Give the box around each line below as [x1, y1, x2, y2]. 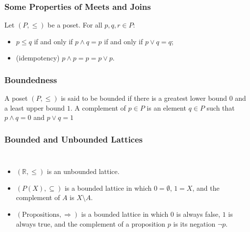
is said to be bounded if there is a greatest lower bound [61, 93, 227, 103]
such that [206, 102, 235, 113]
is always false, [176, 209, 221, 219]
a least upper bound [4, 102, 65, 113]
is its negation [173, 218, 216, 229]
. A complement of [70, 102, 126, 113]
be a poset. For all [48, 20, 102, 30]
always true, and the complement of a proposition [16, 218, 166, 229]
